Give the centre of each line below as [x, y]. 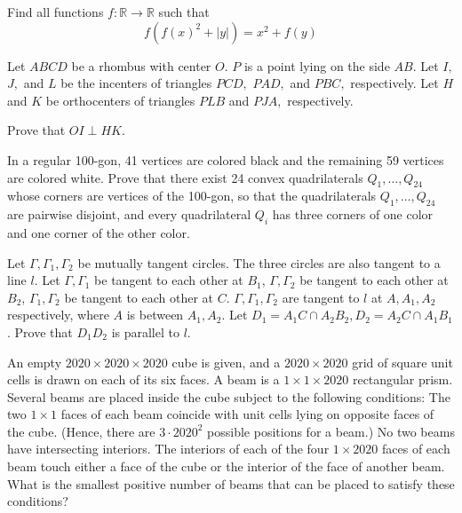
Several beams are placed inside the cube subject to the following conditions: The [229, 396]
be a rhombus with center [141, 65]
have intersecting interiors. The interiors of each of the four [168, 449]
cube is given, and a [226, 362]
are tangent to [321, 297]
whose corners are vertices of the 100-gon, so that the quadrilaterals [192, 196]
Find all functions [56, 12]
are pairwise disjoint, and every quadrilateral [129, 214]
